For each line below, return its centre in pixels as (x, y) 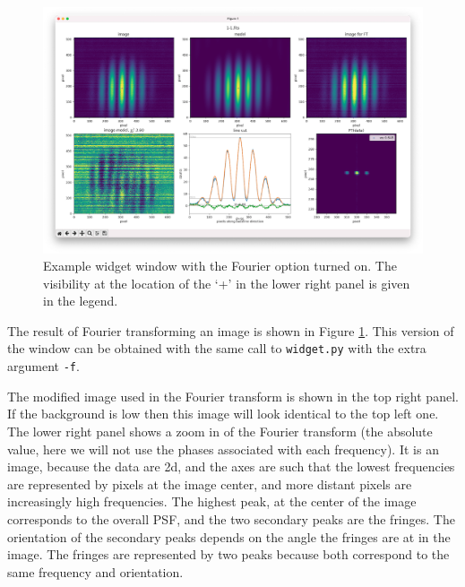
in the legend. (81, 301)
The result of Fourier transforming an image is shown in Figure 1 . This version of (231, 330)
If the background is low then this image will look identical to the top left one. (223, 414)
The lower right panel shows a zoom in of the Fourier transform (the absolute (220, 431)
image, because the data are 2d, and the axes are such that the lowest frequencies (231, 466)
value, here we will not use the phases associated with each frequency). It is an (223, 449)
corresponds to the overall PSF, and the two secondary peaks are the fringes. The (231, 518)
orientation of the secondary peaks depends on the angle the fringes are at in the (229, 536)
